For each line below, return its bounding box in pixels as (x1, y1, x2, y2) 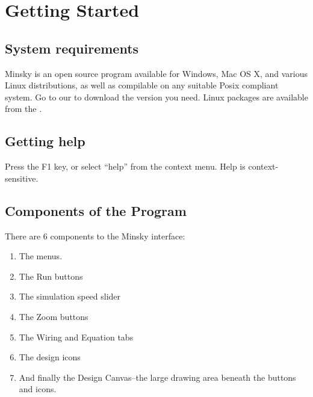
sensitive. (5, 171, 39, 184)
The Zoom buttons (19, 310, 88, 322)
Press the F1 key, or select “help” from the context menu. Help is (5, 160, 246, 173)
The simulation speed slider (19, 290, 121, 303)
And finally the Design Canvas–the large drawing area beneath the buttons (19, 371, 296, 383)
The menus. (19, 250, 63, 262)
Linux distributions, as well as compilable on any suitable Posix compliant (5, 79, 279, 91)
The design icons (19, 351, 81, 363)
